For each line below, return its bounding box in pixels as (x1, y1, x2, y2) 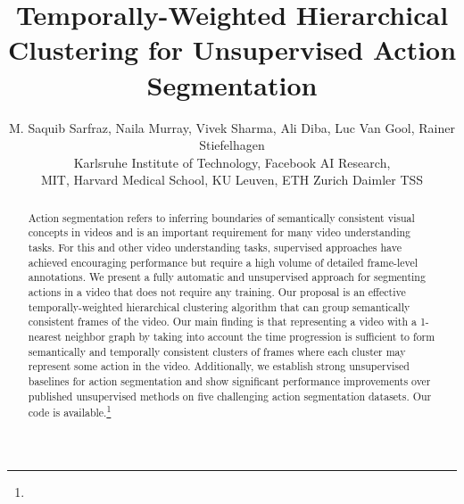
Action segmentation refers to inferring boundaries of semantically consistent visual (28, 210, 415, 225)
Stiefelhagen (199, 136, 265, 154)
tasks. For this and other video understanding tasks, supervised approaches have (28, 239, 402, 254)
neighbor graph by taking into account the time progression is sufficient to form (64, 328, 435, 343)
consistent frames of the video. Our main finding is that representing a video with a (28, 314, 417, 329)
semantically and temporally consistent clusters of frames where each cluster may (28, 343, 406, 359)
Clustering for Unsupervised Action (7, 31, 457, 68)
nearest (28, 328, 62, 343)
